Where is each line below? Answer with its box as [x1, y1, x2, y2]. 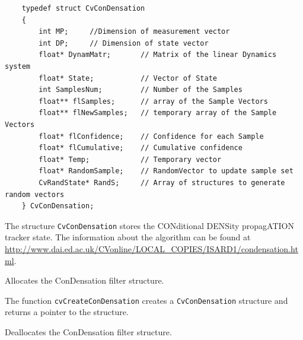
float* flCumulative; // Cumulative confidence [39, 144, 243, 152]
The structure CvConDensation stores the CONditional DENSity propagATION [5, 219, 294, 231]
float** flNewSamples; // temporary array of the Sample [39, 109, 277, 117]
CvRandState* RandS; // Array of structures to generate [39, 178, 285, 187]
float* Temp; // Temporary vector [39, 155, 222, 164]
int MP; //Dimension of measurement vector [39, 27, 230, 36]
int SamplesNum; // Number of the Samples [39, 85, 243, 94]
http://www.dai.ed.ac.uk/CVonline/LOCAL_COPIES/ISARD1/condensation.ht [5, 242, 298, 255]
